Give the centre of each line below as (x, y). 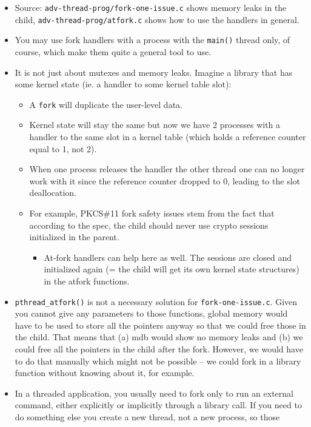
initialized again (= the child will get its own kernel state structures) (172, 269)
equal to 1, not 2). (63, 148)
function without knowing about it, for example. (105, 373)
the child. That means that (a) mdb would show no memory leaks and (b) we (159, 337)
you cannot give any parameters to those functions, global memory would (151, 313)
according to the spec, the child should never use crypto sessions (149, 225)
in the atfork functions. (87, 281)
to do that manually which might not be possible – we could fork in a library (158, 361)
